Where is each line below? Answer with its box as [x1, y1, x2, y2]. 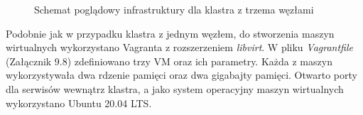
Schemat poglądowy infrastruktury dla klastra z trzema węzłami [34, 2, 314, 16]
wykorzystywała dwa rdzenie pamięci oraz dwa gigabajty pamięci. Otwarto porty [6, 67, 357, 82]
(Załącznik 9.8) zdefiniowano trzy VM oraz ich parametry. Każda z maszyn [6, 53, 332, 68]
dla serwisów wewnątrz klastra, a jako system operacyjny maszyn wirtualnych [6, 81, 344, 96]
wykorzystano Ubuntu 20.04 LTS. [6, 95, 152, 110]
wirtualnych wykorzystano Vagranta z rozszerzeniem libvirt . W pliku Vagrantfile [6, 40, 353, 55]
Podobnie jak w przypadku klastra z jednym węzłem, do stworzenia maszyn [6, 26, 335, 40]
